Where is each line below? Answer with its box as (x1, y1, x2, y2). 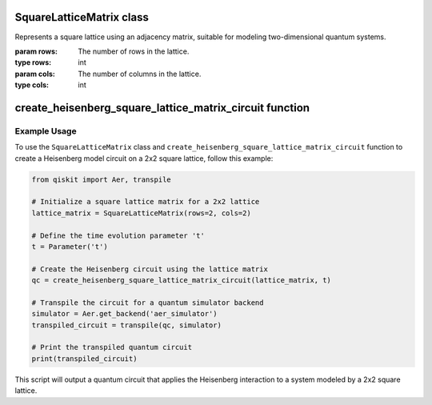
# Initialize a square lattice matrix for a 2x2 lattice (31, 197, 260, 207)
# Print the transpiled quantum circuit (31, 343, 192, 352)
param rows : (14, 46, 58, 56)
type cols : (14, 80, 50, 90)
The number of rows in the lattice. (78, 46, 190, 56)
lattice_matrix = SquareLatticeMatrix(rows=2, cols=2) (31, 208, 251, 218)
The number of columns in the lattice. (78, 69, 202, 78)
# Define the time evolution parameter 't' (31, 231, 206, 240)
